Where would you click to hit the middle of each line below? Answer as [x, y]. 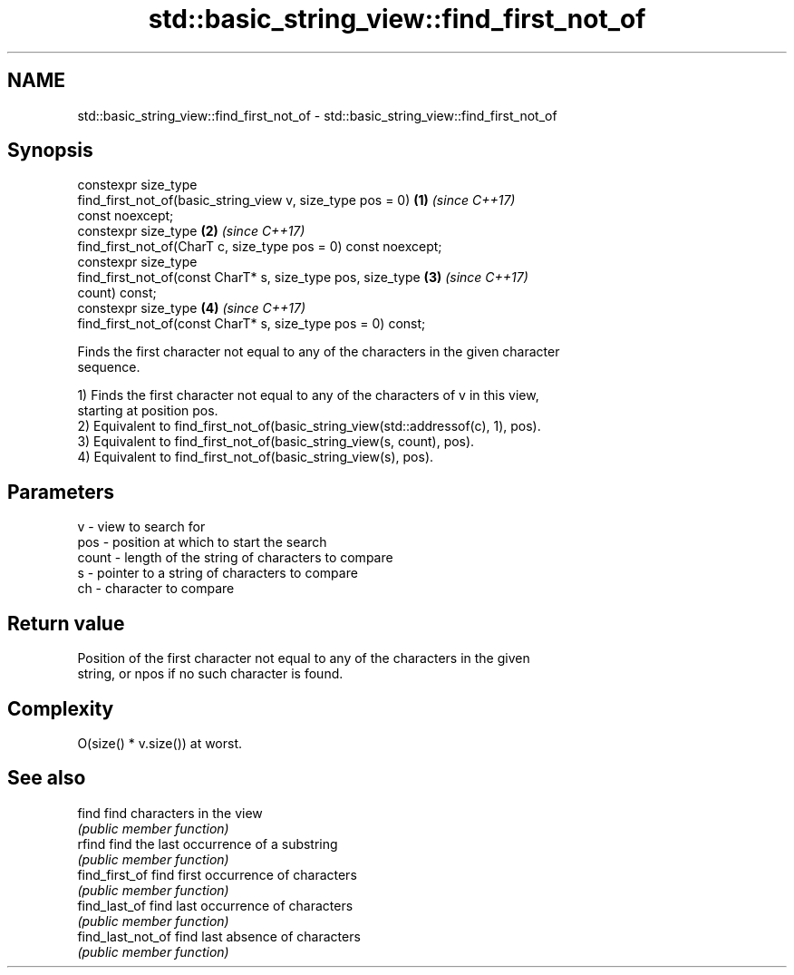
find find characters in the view [170, 813]
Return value [66, 623]
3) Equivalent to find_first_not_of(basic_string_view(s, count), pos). [276, 442]
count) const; [117, 293]
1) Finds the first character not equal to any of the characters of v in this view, [308, 395]
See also [47, 778]
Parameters [61, 492]
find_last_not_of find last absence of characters [219, 936]
